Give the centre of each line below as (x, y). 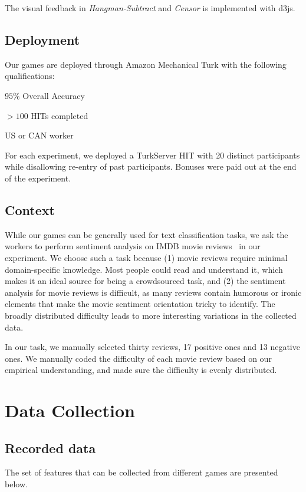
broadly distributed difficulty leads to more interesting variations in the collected (151, 315)
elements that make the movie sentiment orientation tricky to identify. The (140, 304)
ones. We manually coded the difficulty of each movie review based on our (138, 358)
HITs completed (60, 115)
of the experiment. (38, 178)
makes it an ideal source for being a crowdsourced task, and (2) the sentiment (145, 281)
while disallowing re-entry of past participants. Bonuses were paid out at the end (151, 166)
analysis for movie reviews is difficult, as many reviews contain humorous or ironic (153, 292)
